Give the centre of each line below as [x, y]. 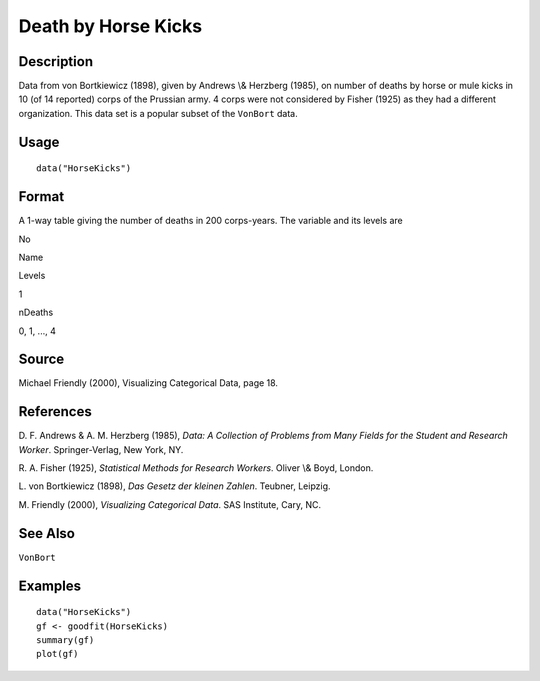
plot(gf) [57, 654]
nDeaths [36, 312]
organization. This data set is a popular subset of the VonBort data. [158, 113]
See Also [46, 533]
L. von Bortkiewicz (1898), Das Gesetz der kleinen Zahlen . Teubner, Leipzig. [174, 486]
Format [41, 196]
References [55, 411]
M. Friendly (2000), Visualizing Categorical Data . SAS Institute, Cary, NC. [170, 504]
